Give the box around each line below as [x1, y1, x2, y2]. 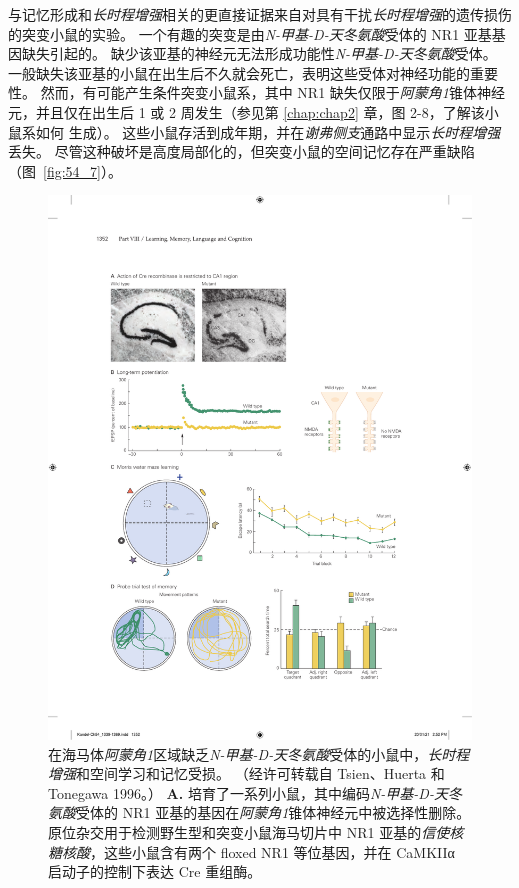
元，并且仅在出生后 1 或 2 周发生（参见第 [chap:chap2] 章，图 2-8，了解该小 [8, 101, 499, 122]
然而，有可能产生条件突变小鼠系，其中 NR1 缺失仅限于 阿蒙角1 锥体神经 [40, 82, 505, 103]
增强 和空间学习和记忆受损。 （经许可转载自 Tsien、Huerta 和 [48, 763, 445, 784]
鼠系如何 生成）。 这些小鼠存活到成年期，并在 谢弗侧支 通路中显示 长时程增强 [8, 121, 501, 142]
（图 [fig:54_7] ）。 [8, 160, 122, 181]
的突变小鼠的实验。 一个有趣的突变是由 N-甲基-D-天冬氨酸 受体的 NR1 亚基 [8, 23, 492, 44]
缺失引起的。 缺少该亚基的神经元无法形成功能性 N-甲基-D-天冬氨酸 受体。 [21, 43, 497, 64]
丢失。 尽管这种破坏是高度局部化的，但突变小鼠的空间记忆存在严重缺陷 [8, 141, 475, 162]
